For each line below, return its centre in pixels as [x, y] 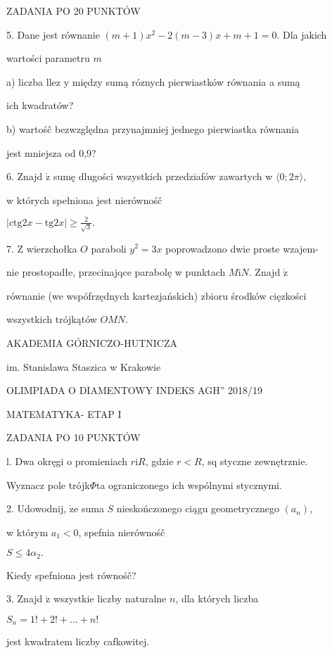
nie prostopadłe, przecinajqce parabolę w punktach [116, 272]
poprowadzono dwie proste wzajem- [242, 248]
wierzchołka [52, 248]
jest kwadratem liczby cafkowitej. [78, 641]
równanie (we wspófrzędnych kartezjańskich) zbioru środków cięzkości [157, 295]
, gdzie [159, 461]
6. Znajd [25, 176]
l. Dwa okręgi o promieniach [67, 461]
